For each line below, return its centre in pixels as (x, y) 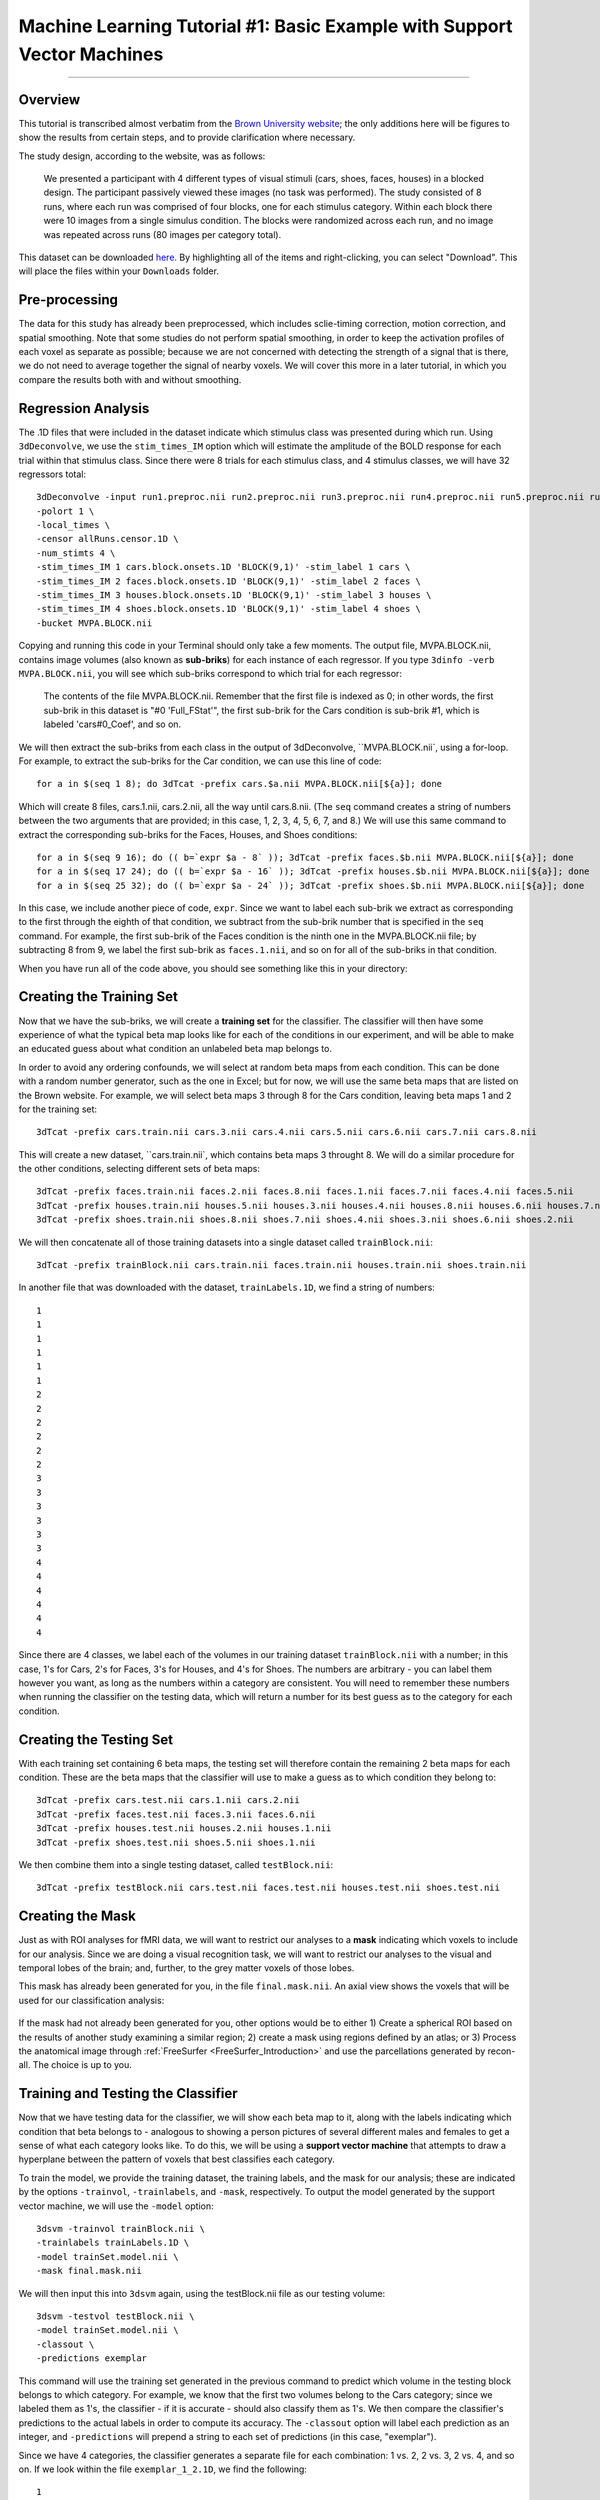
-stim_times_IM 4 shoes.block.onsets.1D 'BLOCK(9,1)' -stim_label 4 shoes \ (229, 609)
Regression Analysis (84, 408)
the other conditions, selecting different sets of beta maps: (139, 1169)
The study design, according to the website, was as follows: (142, 156)
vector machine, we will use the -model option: (116, 2206)
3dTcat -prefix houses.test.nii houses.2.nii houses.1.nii (184, 1828)
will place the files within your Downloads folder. (119, 271)
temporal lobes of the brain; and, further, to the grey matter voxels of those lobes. (186, 1968)
